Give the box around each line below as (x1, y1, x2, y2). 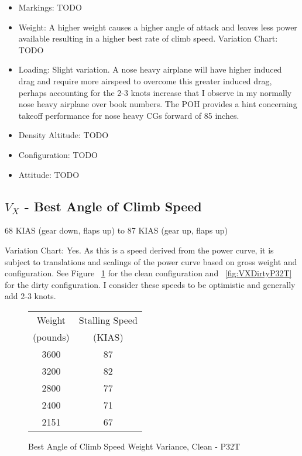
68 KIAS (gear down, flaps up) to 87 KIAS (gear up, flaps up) (5, 224, 228, 236)
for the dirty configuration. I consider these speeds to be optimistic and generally (5, 278, 296, 290)
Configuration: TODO (18, 148, 98, 160)
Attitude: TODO (18, 168, 80, 180)
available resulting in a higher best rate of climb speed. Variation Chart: (18, 32, 278, 44)
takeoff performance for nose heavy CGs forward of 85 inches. (18, 109, 239, 121)
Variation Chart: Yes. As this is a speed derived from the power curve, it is (5, 244, 274, 256)
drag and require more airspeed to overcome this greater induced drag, (18, 74, 272, 87)
